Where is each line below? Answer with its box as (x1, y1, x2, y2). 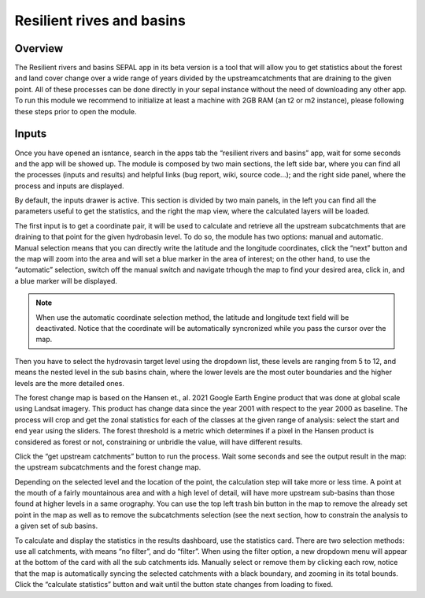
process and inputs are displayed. (14, 181, 125, 191)
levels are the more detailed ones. (14, 378, 125, 388)
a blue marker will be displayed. (14, 276, 118, 285)
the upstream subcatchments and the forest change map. (14, 462, 201, 472)
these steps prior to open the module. (14, 106, 137, 116)
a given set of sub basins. (14, 521, 98, 531)
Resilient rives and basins (14, 12, 187, 29)
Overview (14, 42, 64, 55)
